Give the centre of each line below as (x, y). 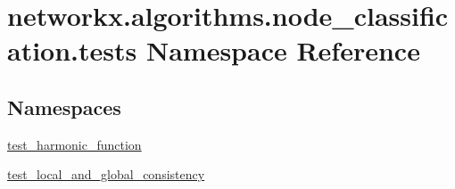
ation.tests (72, 50)
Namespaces (64, 107)
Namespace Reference (283, 50)
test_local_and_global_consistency (106, 174)
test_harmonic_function (74, 144)
